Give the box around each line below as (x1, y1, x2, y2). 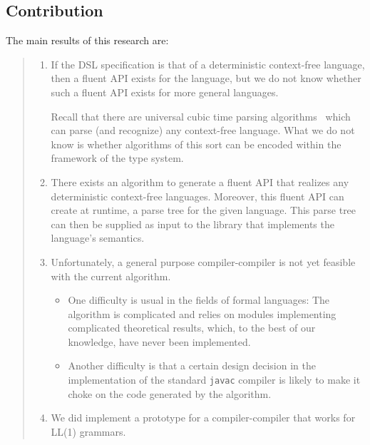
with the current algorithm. (51, 268, 171, 283)
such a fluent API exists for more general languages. (51, 84, 279, 99)
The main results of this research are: (6, 33, 169, 48)
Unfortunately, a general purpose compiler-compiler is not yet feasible (51, 254, 356, 269)
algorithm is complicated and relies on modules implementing (68, 306, 336, 321)
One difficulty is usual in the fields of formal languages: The (68, 292, 330, 307)
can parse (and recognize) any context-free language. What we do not (51, 123, 355, 138)
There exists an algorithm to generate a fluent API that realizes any (51, 174, 349, 189)
